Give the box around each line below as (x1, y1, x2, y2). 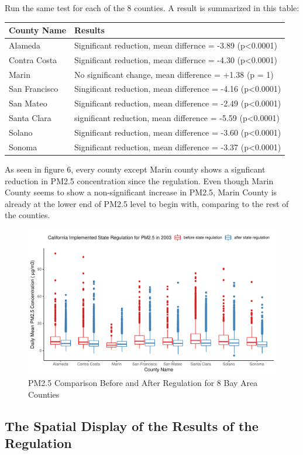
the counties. (5, 209, 50, 221)
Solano (9, 126, 33, 138)
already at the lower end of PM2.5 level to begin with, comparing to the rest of (5, 197, 289, 209)
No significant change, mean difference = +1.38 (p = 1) (74, 68, 274, 80)
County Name (9, 24, 67, 36)
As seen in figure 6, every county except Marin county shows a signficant (5, 163, 266, 175)
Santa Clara (9, 112, 51, 124)
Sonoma (9, 140, 37, 153)
